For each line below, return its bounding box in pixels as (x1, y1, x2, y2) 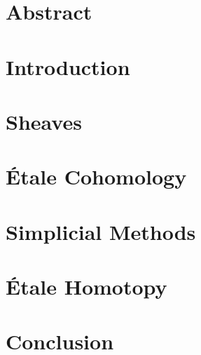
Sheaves (6, 107, 82, 135)
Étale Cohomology (6, 162, 187, 191)
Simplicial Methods (6, 217, 196, 246)
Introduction (6, 52, 130, 81)
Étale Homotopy (6, 272, 167, 301)
